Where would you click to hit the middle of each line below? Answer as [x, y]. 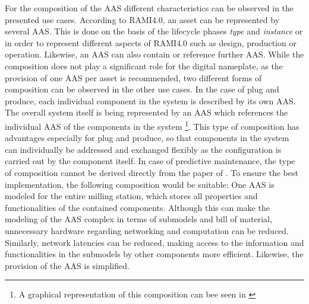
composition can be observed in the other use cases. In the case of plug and [142, 89]
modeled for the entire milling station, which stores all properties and [131, 196]
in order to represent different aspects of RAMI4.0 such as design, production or [151, 42]
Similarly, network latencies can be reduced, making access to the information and [154, 242]
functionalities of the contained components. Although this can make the [137, 207]
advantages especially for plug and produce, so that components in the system [147, 138]
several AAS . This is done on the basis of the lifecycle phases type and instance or [154, 31]
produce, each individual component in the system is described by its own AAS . [150, 100]
